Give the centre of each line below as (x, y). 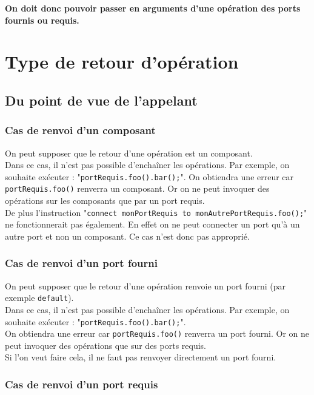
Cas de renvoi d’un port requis (82, 384)
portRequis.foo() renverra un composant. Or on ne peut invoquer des (137, 188)
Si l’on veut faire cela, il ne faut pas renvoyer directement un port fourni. (141, 357)
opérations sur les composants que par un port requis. (105, 201)
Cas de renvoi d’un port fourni (81, 263)
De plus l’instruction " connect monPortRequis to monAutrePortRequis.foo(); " (156, 212)
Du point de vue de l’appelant (101, 100)
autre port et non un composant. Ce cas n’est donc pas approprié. (127, 236)
